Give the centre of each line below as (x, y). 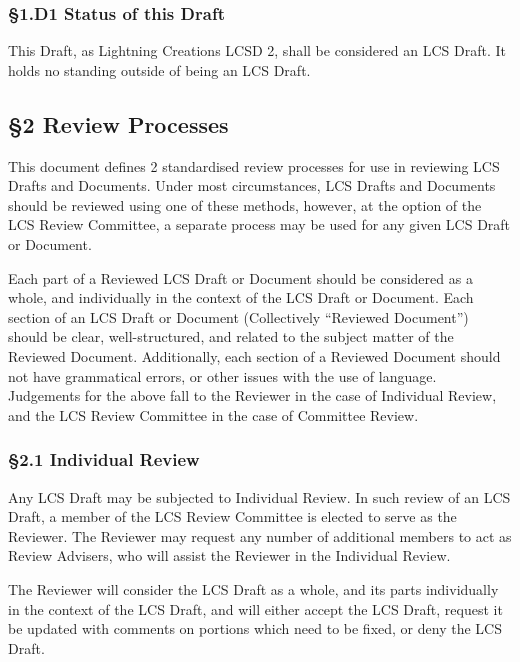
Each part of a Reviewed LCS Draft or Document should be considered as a (240, 277)
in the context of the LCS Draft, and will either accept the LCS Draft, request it (255, 608)
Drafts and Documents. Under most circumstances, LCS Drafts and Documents (252, 185)
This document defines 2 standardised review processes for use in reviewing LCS (254, 165)
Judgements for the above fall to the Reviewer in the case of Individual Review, (252, 395)
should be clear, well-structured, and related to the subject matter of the (231, 336)
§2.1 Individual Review (104, 459)
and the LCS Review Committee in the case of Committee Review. (213, 414)
